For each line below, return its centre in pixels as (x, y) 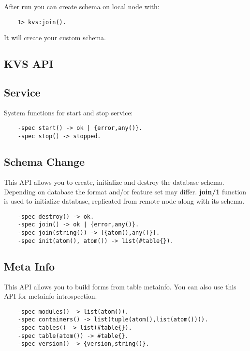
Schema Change (44, 162)
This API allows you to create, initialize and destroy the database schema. (114, 182)
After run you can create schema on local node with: (82, 6)
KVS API (29, 64)
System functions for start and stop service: (68, 112)
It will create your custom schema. (55, 38)
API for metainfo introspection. (51, 296)
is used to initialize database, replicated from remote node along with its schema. (124, 201)
